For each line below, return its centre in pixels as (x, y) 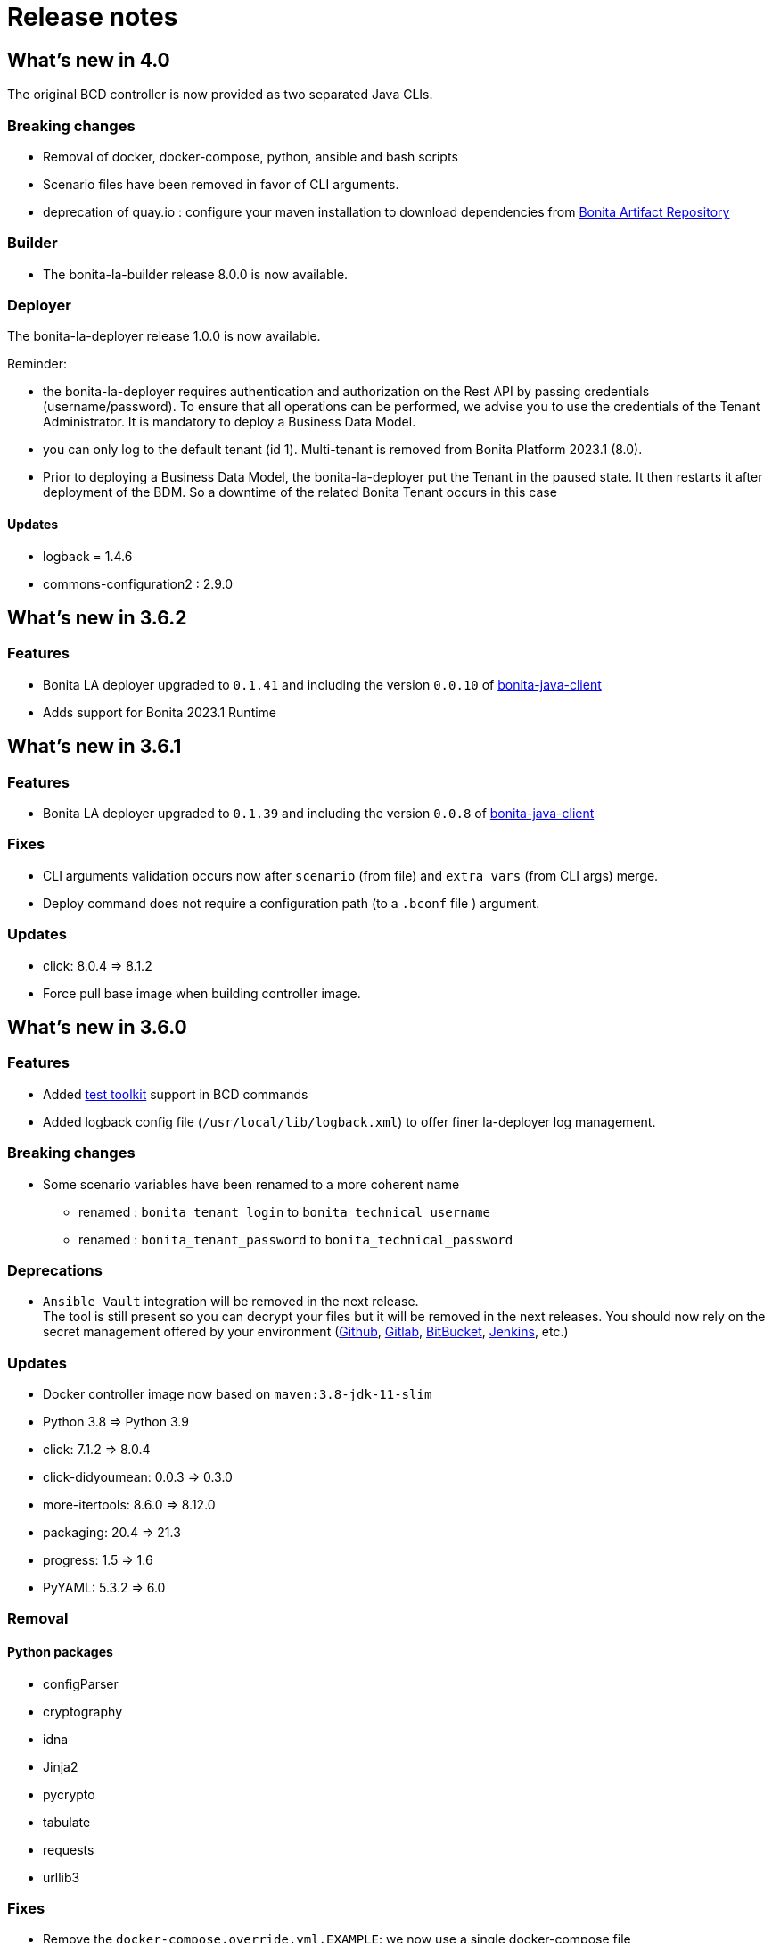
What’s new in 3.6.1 (94, 747)
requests (69, 1849)
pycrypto (69, 1794)
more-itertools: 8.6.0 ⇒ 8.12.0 (129, 1505)
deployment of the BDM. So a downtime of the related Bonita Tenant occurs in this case (300, 492)
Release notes (93, 17)
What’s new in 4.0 (89, 60)
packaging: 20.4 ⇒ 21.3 (112, 1533)
